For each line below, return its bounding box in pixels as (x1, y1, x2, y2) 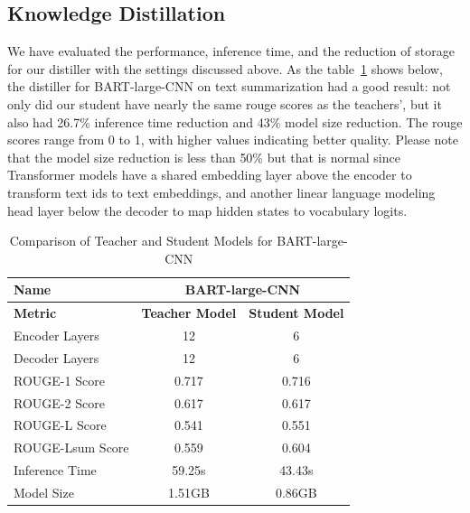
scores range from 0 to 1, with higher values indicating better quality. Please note (7, 130, 458, 149)
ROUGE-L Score (14, 415, 107, 434)
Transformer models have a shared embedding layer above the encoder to (7, 165, 412, 184)
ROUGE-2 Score (14, 393, 105, 412)
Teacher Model (141, 303, 237, 322)
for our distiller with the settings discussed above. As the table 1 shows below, (7, 59, 443, 78)
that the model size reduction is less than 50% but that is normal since (7, 147, 400, 166)
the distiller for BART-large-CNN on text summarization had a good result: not (7, 77, 451, 96)
